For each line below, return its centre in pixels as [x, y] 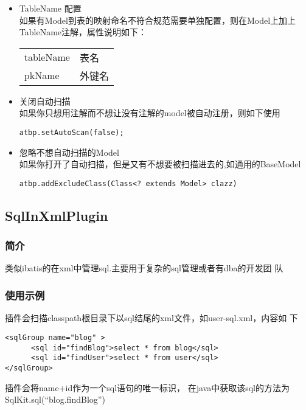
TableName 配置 [50, 8]
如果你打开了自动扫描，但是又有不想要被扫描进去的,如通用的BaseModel [160, 164]
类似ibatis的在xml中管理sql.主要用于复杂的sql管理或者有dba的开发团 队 [144, 268]
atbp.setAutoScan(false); [71, 132]
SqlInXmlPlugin [57, 215]
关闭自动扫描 [45, 101]
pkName [42, 75]
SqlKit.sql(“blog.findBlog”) [55, 399]
